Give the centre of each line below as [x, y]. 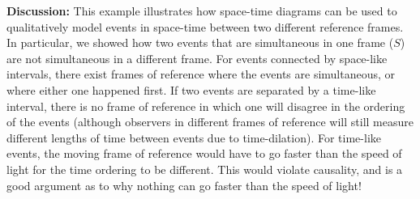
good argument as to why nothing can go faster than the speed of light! [184, 185]
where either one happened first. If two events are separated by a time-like [191, 89]
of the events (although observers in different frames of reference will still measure [210, 122]
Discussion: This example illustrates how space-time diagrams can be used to [202, 11]
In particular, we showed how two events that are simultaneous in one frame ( [200, 42]
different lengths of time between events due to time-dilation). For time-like [194, 137]
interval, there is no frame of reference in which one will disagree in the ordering [206, 106]
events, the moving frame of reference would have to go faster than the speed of [204, 153]
